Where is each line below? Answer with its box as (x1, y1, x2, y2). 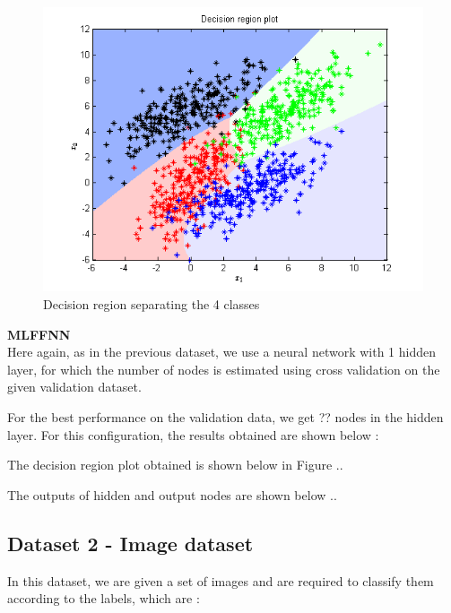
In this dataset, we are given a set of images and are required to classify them (7, 571, 434, 590)
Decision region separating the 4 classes (43, 295, 260, 314)
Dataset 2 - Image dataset (7, 529, 254, 557)
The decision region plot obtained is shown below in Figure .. (7, 455, 343, 474)
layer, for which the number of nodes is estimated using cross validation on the (7, 359, 440, 378)
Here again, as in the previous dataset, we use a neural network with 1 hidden (7, 342, 437, 361)
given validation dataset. (7, 377, 142, 396)
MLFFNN (7, 324, 71, 343)
